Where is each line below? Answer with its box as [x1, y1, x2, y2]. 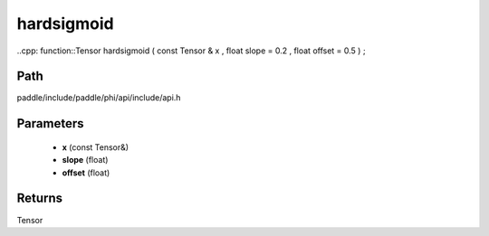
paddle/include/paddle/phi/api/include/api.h [16, 92, 181, 103]
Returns [16, 191, 63, 206]
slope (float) [62, 155, 109, 165]
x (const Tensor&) [62, 141, 129, 153]
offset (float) [62, 167, 110, 178]
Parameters [16, 116, 84, 131]
